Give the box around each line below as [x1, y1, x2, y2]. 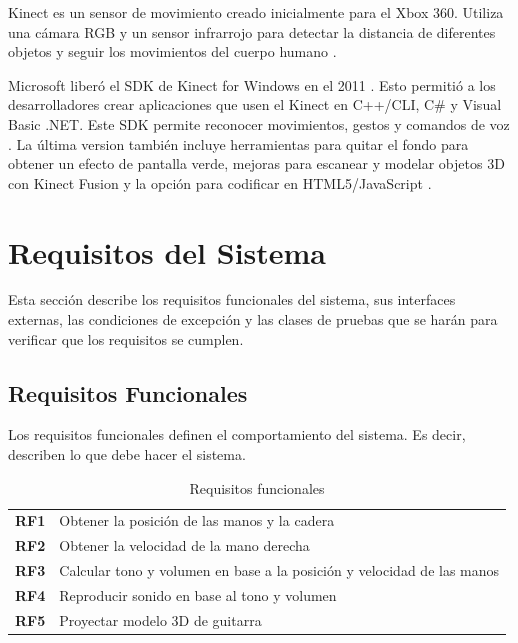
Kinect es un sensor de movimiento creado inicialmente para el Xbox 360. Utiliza [8, 2, 504, 22]
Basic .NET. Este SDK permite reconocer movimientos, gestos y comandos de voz [8, 113, 510, 134]
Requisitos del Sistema [8, 231, 327, 272]
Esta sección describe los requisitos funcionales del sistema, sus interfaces [8, 289, 456, 310]
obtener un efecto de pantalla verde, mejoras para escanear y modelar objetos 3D [8, 153, 505, 174]
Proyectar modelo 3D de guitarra [59, 609, 262, 630]
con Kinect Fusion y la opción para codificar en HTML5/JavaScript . [8, 172, 432, 193]
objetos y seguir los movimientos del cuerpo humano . [8, 41, 337, 62]
